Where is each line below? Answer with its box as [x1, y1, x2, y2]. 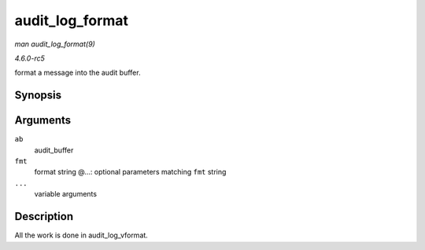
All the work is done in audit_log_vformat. [14, 230, 149, 240]
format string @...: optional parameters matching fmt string [34, 167, 227, 177]
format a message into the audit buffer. [14, 68, 141, 78]
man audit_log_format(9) [14, 39, 96, 49]
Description [14, 210, 74, 223]
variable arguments [34, 189, 98, 199]
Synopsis [14, 89, 62, 102]
